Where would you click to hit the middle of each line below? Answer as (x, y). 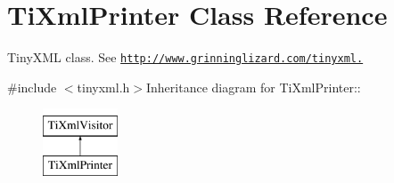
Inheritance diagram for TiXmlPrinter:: (253, 87)
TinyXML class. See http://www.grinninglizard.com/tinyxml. (185, 57)
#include (32, 87)
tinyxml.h (103, 87)
